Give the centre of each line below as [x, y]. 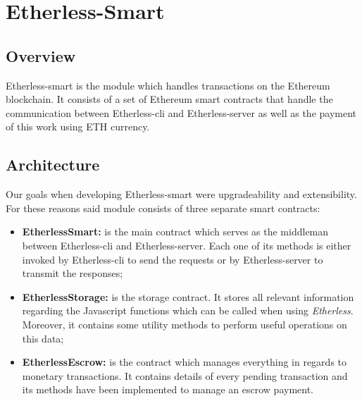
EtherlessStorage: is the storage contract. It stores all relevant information [188, 296]
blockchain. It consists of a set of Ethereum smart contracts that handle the [169, 99]
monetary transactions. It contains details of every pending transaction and [185, 375]
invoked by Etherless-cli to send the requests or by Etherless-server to [173, 259]
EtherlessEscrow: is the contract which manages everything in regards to [185, 362]
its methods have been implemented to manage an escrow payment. [168, 389]
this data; [43, 338]
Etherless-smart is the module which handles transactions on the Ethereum [168, 85]
